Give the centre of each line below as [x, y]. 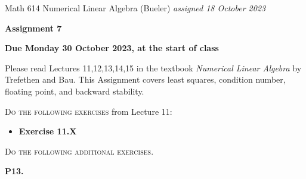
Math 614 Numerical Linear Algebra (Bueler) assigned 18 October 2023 [135, 8]
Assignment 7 [33, 28]
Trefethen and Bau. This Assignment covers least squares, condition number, [145, 79]
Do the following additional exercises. [79, 151]
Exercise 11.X [48, 131]
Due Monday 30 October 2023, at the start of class [112, 48]
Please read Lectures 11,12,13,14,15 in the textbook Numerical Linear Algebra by [153, 67]
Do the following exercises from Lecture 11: [89, 111]
